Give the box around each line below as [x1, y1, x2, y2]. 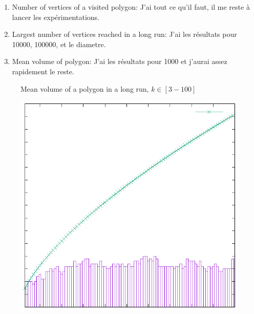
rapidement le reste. [12, 66, 74, 76]
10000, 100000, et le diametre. [12, 38, 106, 49]
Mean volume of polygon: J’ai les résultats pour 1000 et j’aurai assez [12, 56, 227, 67]
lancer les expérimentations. [12, 11, 99, 22]
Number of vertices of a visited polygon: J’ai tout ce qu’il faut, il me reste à [12, 2, 250, 12]
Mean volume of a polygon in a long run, [20, 83, 149, 94]
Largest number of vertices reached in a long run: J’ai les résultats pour [12, 29, 237, 39]
